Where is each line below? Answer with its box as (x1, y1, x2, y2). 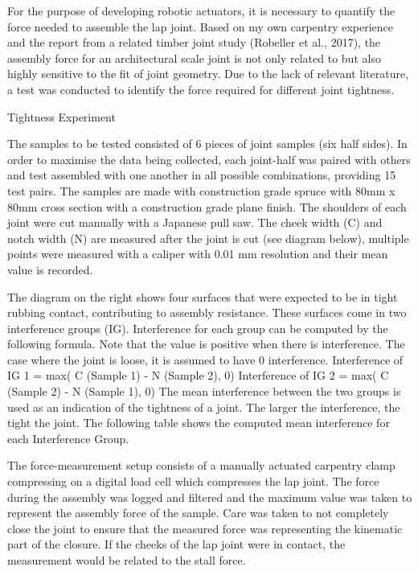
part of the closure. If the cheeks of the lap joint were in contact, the (7, 536, 346, 553)
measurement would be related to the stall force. (7, 552, 246, 568)
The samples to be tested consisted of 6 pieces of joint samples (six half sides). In (7, 135, 408, 152)
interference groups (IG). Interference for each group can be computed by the (7, 319, 388, 336)
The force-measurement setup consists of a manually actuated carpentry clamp (7, 457, 395, 474)
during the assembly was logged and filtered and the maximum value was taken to (7, 488, 412, 505)
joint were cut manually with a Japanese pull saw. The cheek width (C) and (7, 214, 383, 231)
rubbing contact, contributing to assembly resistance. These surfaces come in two (7, 304, 407, 321)
